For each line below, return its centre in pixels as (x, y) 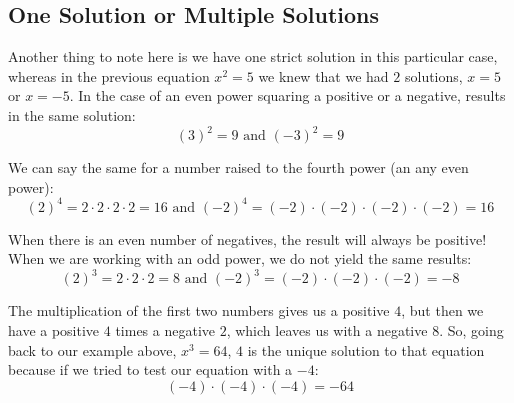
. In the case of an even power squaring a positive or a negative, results (287, 95)
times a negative (165, 330)
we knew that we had (323, 75)
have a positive (54, 330)
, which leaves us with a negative (327, 330)
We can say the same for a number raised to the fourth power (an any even (238, 167)
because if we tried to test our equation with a (150, 369)
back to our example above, (92, 349)
